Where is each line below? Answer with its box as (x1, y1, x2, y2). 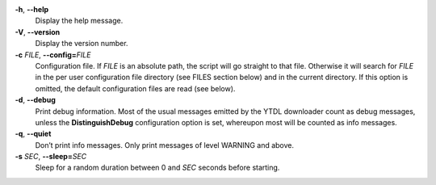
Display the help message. (35, 16, 124, 26)
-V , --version (15, 27, 61, 36)
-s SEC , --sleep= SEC (15, 152, 87, 162)
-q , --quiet (15, 129, 52, 139)
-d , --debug (15, 95, 57, 105)
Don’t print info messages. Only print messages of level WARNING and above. (35, 140, 295, 149)
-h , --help (15, 5, 49, 14)
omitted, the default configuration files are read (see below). (35, 83, 236, 93)
